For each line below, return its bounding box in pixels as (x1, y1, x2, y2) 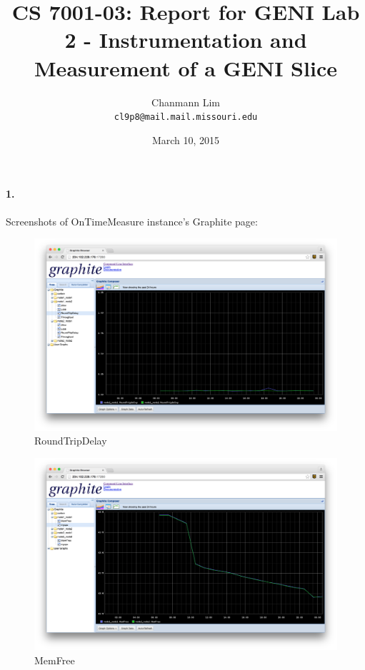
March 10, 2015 (151, 132, 220, 147)
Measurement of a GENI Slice (34, 53, 337, 82)
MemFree (34, 653, 75, 668)
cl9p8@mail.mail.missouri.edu (114, 112, 258, 123)
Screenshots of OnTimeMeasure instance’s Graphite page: (6, 213, 258, 228)
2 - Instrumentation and (64, 25, 307, 54)
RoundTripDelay (34, 433, 107, 448)
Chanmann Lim (151, 94, 220, 109)
